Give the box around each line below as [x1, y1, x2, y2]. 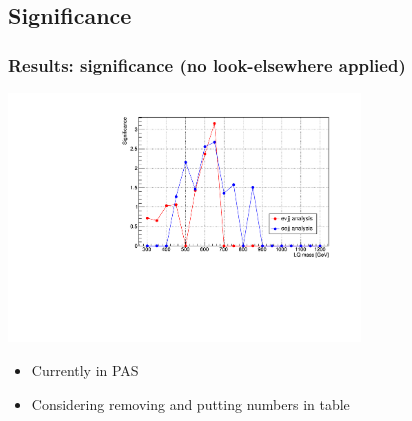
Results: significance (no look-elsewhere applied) [8, 52, 406, 77]
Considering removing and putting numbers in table [31, 393, 350, 414]
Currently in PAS [31, 359, 139, 380]
